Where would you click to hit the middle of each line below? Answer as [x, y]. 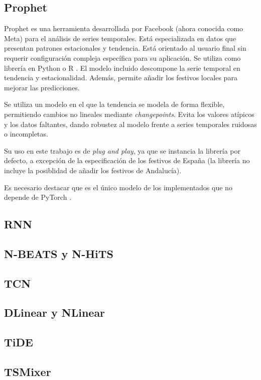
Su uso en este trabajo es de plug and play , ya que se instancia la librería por [122, 150]
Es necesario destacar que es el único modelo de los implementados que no [118, 187]
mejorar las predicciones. [42, 87]
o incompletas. [26, 134]
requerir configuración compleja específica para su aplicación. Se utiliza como [122, 57]
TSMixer [28, 371]
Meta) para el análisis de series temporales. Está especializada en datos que [120, 38]
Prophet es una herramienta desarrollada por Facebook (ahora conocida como [124, 28]
